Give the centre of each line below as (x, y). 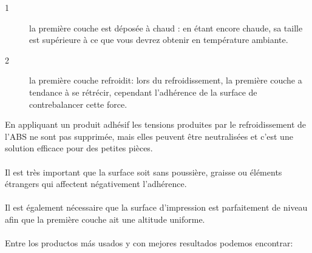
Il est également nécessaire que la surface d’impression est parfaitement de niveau (156, 207)
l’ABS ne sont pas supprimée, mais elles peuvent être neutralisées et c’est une (149, 136)
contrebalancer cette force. (78, 104)
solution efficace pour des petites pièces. (79, 148)
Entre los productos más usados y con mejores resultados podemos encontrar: (149, 243)
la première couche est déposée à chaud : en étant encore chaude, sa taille (166, 28)
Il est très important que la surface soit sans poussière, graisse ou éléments (144, 172)
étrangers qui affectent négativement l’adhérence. (96, 184)
